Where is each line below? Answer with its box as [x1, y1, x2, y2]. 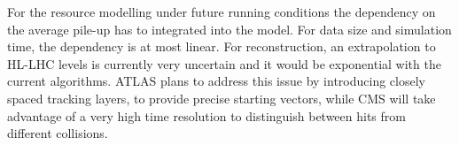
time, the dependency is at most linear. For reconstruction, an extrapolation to [7, 37, 436, 56]
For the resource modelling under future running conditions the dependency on [7, 3, 436, 20]
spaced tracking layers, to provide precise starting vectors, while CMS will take [7, 88, 436, 107]
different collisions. [7, 124, 108, 142]
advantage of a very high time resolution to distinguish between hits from [7, 106, 406, 125]
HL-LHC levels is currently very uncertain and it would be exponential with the [7, 54, 441, 72]
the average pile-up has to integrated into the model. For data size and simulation [7, 19, 452, 38]
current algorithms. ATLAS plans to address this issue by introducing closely [7, 72, 425, 90]
